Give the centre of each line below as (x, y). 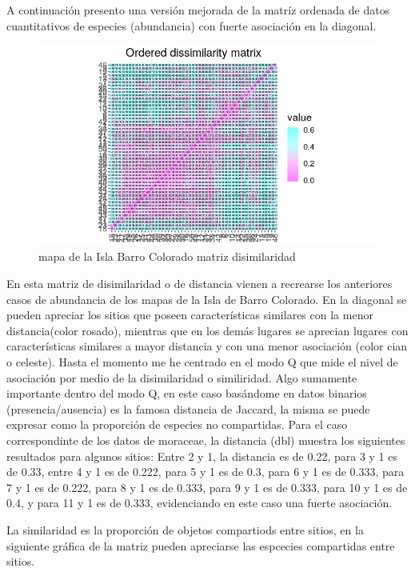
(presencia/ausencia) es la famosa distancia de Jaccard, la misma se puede (188, 408)
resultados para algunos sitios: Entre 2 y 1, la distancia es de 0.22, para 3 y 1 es (202, 456)
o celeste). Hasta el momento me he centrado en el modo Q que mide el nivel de (202, 361)
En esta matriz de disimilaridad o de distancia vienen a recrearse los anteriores (200, 283)
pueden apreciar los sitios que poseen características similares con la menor (190, 315)
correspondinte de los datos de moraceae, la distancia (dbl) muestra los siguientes (206, 440)
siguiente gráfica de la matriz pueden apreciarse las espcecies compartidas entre (201, 545)
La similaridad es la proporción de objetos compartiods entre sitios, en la (185, 529)
